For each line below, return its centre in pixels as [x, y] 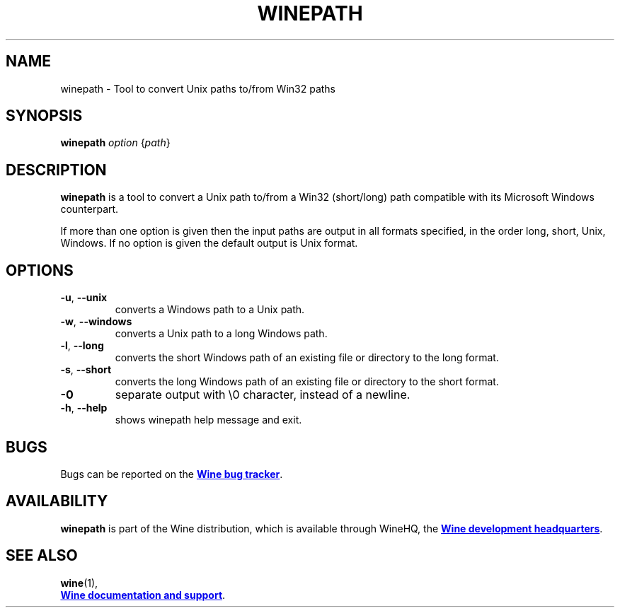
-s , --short [86, 370]
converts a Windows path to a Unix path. [210, 310]
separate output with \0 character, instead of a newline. [263, 395]
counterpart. [90, 209]
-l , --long [82, 346]
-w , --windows [96, 322]
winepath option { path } [115, 143]
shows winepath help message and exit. [208, 420]
